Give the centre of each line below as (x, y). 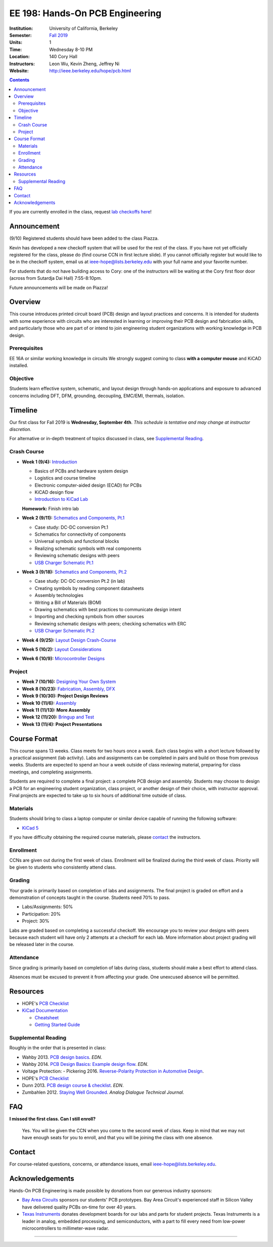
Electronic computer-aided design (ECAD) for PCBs (88, 485)
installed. (19, 365)
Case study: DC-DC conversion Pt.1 (72, 527)
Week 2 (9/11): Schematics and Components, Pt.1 (73, 518)
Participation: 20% (41, 914)
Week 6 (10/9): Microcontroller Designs (63, 659)
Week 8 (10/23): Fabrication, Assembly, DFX (69, 689)
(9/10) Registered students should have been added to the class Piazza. (84, 238)
